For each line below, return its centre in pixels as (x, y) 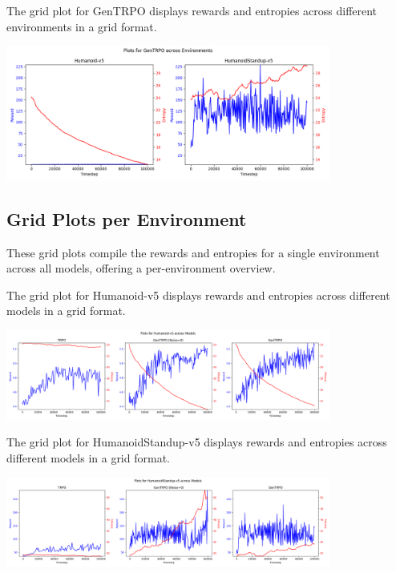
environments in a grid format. (82, 26)
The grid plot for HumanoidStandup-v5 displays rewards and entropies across (197, 442)
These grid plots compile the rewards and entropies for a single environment (193, 252)
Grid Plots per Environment (127, 218)
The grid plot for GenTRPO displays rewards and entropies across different (192, 10)
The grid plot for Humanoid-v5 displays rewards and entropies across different (198, 295)
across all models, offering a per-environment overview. (141, 268)
